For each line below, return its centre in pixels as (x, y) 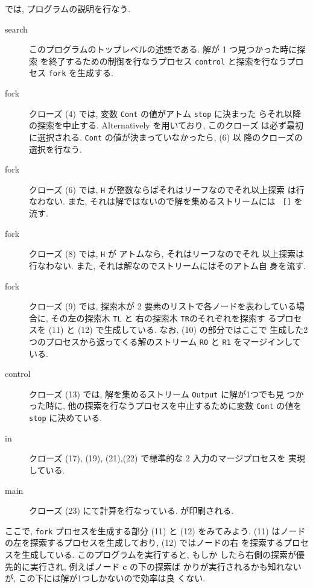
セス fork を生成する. (71, 73)
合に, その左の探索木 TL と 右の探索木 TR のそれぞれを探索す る (153, 318)
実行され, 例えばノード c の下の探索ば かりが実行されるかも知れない (166, 566)
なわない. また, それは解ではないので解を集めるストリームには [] (160, 201)
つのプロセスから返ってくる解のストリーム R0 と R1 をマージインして (165, 341)
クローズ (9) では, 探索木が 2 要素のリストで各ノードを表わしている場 (167, 306)
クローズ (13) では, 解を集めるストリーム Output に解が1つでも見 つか (166, 394)
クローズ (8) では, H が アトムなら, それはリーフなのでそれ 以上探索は (166, 254)
